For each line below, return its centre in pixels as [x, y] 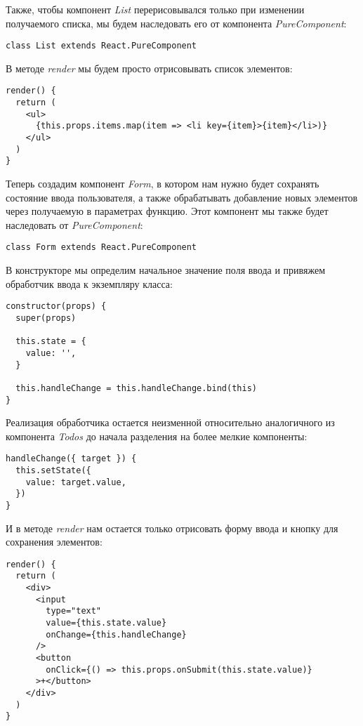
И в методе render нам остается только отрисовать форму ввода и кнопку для [172, 528]
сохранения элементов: [54, 542]
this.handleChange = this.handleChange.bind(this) [136, 388]
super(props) [46, 318]
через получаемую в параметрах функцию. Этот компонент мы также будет [167, 211]
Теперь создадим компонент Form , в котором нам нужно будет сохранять [163, 184]
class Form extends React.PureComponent [101, 247]
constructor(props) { [56, 306]
